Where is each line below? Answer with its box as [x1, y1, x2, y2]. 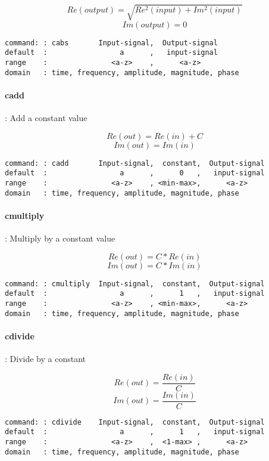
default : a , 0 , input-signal [5, 169, 265, 178]
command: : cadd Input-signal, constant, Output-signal [5, 159, 265, 168]
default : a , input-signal [5, 48, 218, 57]
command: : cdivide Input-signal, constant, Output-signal [5, 417, 265, 426]
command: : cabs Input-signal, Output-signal [5, 38, 218, 47]
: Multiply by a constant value [5, 231, 115, 244]
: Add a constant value [5, 111, 87, 123]
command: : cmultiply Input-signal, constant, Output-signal [5, 279, 265, 288]
